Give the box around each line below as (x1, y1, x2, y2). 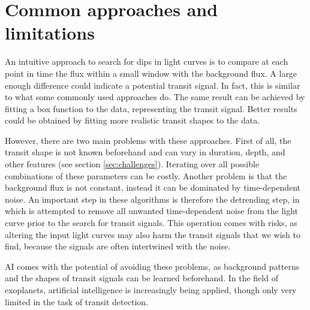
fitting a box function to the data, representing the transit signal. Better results (5, 102, 297, 115)
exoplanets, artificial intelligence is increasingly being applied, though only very (5, 284, 297, 296)
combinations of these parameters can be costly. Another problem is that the (5, 169, 287, 182)
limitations (5, 20, 95, 45)
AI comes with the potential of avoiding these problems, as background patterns (5, 260, 300, 272)
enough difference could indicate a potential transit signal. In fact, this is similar (5, 79, 300, 91)
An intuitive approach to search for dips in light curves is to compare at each (5, 55, 288, 68)
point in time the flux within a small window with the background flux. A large (5, 67, 297, 79)
